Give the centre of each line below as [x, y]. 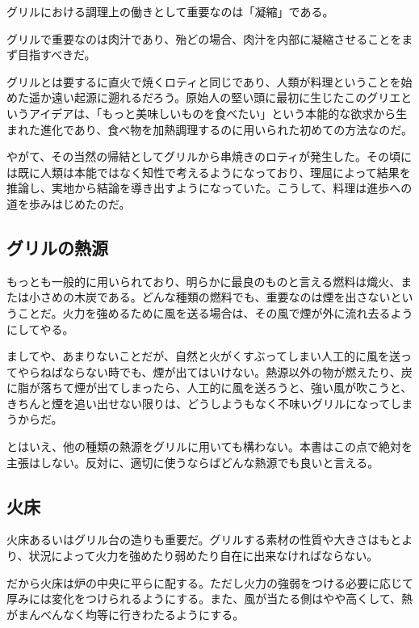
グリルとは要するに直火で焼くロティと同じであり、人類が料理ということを [204, 81]
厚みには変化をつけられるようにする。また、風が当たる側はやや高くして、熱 [210, 598]
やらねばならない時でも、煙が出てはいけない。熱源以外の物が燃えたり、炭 [215, 371]
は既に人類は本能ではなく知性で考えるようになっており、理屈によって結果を [209, 172]
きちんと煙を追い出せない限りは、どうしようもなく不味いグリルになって [199, 403]
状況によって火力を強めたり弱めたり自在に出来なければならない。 [203, 556]
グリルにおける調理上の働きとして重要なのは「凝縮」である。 [170, 11]
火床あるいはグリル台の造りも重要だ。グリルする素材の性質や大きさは [193, 539]
